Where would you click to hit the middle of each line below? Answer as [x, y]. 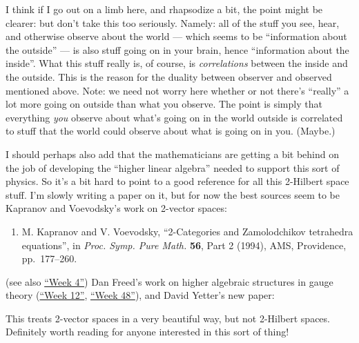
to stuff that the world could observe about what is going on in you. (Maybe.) [171, 131]
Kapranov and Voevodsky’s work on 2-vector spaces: [116, 208]
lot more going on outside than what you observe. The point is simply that [164, 104]
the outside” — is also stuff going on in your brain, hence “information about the [177, 49]
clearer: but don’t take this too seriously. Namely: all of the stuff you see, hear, [173, 22]
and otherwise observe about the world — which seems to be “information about [176, 36]
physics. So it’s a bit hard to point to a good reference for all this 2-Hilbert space [177, 181]
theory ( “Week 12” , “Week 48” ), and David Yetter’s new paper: [140, 295]
